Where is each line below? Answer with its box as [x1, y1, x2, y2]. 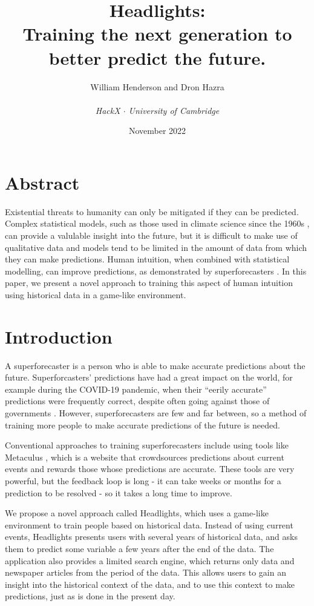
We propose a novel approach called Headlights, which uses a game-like [5, 507, 269, 519]
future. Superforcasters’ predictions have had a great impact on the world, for [5, 371, 293, 384]
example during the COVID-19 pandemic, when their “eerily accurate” [5, 382, 267, 395]
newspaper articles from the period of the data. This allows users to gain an [5, 566, 286, 579]
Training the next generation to [22, 21, 292, 46]
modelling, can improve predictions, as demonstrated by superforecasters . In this [5, 264, 307, 277]
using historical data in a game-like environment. [5, 288, 186, 301]
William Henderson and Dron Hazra [90, 80, 224, 93]
